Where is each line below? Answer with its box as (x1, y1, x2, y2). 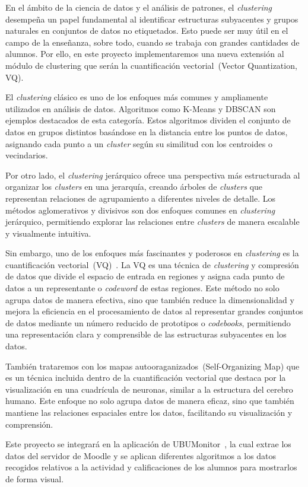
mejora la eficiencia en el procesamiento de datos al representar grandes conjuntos (5, 305, 303, 317)
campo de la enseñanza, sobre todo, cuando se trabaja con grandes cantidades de (5, 36, 300, 48)
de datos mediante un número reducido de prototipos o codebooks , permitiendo (5, 316, 291, 329)
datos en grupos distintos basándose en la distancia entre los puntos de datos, (5, 125, 288, 138)
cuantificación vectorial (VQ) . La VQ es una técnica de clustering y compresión (5, 258, 299, 270)
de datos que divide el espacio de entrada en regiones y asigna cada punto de (5, 270, 285, 282)
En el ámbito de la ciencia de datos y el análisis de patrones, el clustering (5, 1, 272, 13)
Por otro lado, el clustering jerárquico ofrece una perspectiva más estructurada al (5, 168, 300, 181)
